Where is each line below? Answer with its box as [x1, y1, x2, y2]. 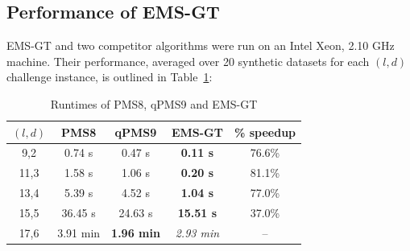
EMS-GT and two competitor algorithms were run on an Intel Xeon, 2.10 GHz [6, 37, 395, 54]
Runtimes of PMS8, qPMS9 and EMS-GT [50, 95, 258, 112]
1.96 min [111, 224, 160, 241]
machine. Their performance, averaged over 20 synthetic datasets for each [6, 52, 370, 69]
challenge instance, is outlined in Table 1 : [6, 68, 213, 85]
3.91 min [57, 224, 101, 241]
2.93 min [175, 224, 220, 241]
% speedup [234, 123, 296, 140]
